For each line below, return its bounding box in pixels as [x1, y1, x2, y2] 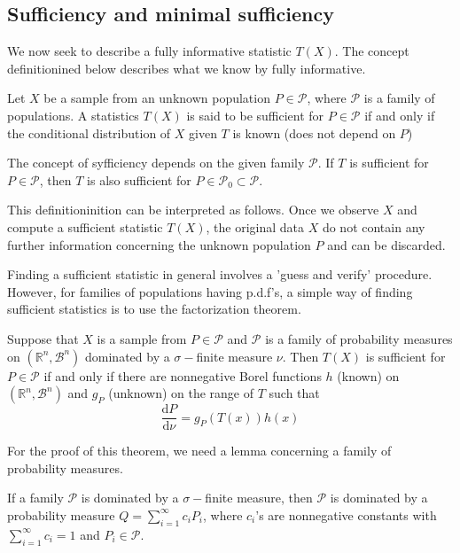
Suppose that [7, 329, 79, 347]
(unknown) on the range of [108, 384, 254, 402]
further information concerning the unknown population [7, 235, 311, 253]
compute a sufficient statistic [7, 217, 163, 236]
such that [269, 384, 320, 402]
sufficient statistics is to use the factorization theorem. [7, 300, 301, 318]
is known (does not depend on [232, 123, 396, 142]
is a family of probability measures [265, 329, 453, 347]
